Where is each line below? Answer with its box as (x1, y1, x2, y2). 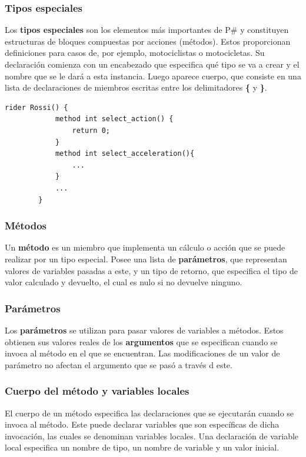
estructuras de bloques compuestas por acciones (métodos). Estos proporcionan (5, 35, 291, 47)
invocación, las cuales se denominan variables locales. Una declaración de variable (5, 429, 299, 442)
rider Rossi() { (5, 103, 68, 112)
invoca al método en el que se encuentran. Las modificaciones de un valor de (5, 347, 280, 359)
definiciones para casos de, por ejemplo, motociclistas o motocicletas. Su (5, 46, 265, 59)
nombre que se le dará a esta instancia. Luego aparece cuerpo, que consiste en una (5, 69, 301, 82)
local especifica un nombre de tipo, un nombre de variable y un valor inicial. (5, 441, 280, 453)
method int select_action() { (55, 115, 174, 124)
